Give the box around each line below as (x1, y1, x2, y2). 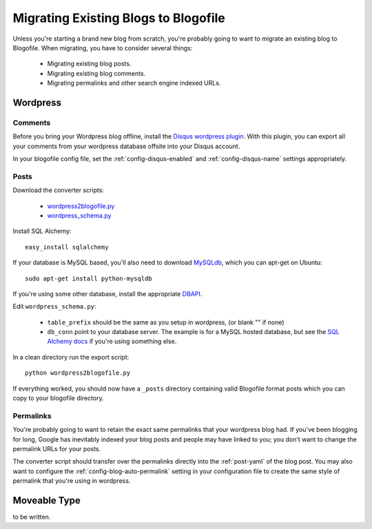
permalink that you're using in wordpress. (12, 477, 131, 485)
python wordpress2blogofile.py (25, 369, 131, 377)
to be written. (12, 513, 51, 521)
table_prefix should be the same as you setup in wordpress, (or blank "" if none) (47, 318, 285, 326)
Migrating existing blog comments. (47, 69, 146, 77)
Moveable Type (12, 495, 81, 506)
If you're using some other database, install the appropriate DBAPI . (12, 289, 203, 298)
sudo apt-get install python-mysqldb (25, 274, 153, 282)
